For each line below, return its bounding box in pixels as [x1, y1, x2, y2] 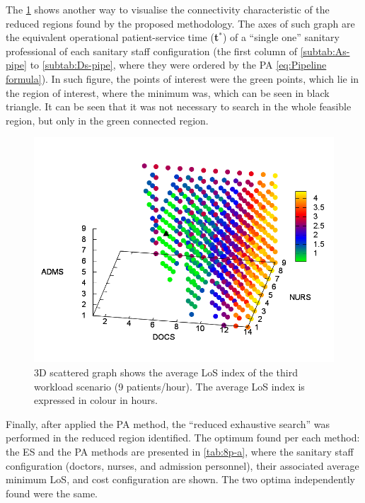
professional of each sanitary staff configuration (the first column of [6, 43, 298, 58]
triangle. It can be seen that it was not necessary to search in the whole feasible [6, 99, 352, 114]
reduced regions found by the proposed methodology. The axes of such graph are [6, 16, 355, 30]
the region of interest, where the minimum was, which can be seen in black [6, 85, 330, 100]
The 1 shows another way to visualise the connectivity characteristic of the [6, 2, 330, 16]
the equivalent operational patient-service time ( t [6, 30, 219, 45]
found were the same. [6, 485, 98, 500]
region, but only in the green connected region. [6, 112, 209, 127]
